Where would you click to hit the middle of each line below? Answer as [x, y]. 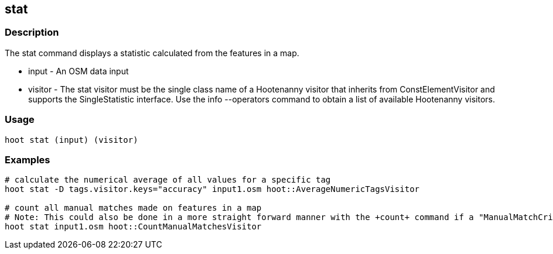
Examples [28, 159]
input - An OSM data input [78, 71]
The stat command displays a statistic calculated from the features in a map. [152, 53]
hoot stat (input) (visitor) [71, 140]
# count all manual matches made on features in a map [133, 208]
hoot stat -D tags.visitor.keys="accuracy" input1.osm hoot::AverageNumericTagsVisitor [212, 189]
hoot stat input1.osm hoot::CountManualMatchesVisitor [133, 227]
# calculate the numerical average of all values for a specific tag [168, 180]
